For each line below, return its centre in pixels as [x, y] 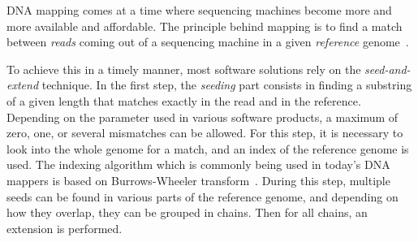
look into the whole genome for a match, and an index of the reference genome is [208, 148]
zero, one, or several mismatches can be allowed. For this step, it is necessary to [205, 133]
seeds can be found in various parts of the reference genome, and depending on [203, 196]
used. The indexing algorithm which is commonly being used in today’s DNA [198, 164]
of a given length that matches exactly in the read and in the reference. [184, 100]
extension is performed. [65, 228]
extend [23, 85]
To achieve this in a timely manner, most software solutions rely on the [184, 69]
